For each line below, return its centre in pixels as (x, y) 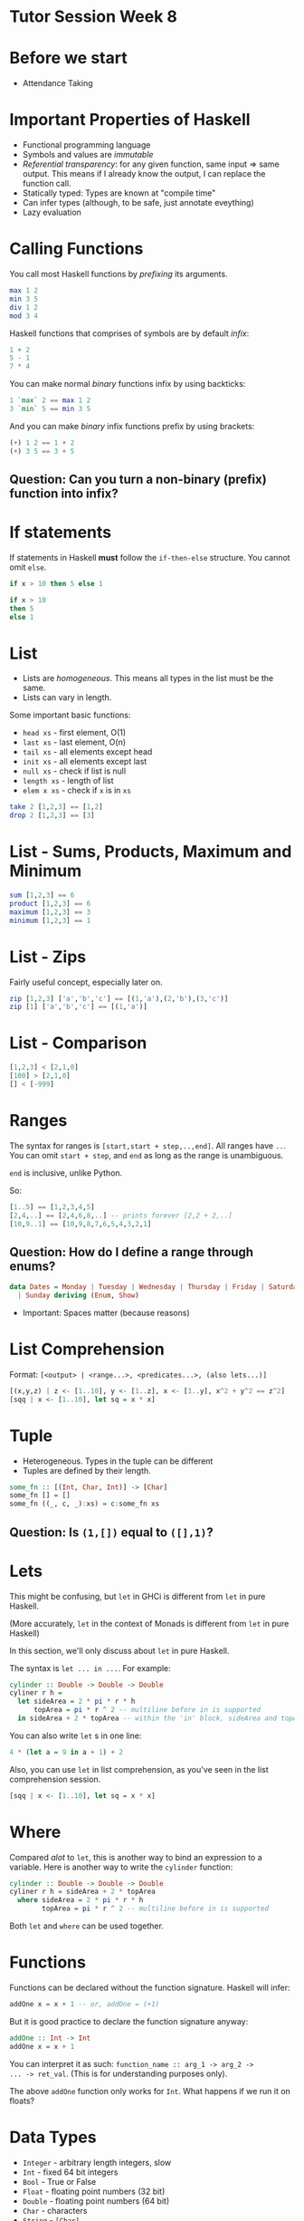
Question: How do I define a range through (132, 1252)
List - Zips (48, 957)
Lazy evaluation (52, 212)
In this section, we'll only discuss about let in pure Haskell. (119, 1650)
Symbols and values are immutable (88, 155)
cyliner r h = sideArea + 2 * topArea (82, 1892)
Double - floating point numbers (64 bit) (96, 2201)
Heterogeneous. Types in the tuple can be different (118, 1461)
